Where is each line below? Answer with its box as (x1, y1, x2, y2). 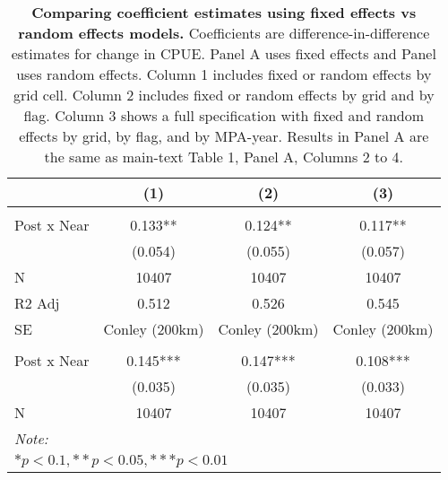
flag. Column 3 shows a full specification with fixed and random (23, 105, 425, 126)
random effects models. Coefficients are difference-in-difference (18, 22, 430, 43)
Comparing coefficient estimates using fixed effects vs (31, 2, 417, 22)
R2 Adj (14, 292, 60, 313)
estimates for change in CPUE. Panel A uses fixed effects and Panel (11, 43, 436, 64)
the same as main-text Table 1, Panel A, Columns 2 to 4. (44, 146, 403, 167)
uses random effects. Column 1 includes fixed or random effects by (16, 64, 432, 84)
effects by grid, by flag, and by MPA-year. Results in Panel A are (19, 126, 429, 146)
